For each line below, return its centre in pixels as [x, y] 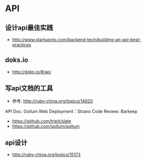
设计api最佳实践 [29, 27]
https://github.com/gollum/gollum [46, 126]
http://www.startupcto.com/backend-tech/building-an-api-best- [76, 40]
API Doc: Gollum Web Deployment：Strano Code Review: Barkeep [71, 111]
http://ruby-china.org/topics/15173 [46, 155]
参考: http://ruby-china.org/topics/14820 [53, 101]
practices [22, 45]
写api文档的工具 [29, 88]
